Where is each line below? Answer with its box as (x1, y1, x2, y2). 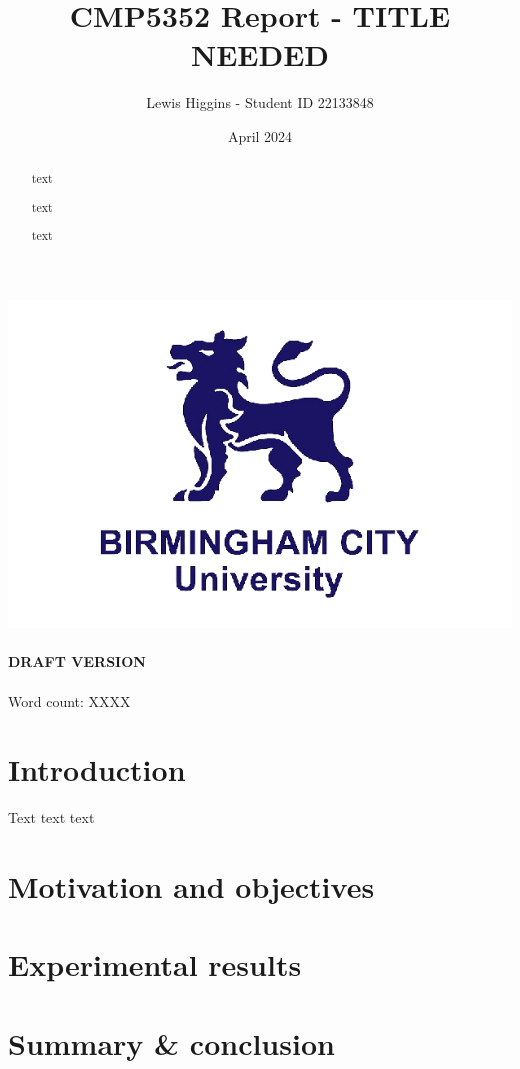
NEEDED (190, 34, 330, 75)
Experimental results (8, 944, 302, 985)
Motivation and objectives (8, 866, 375, 907)
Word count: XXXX (8, 690, 131, 711)
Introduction (8, 749, 186, 790)
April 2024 (227, 125, 293, 146)
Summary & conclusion (8, 1022, 335, 1063)
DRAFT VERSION (8, 651, 146, 672)
